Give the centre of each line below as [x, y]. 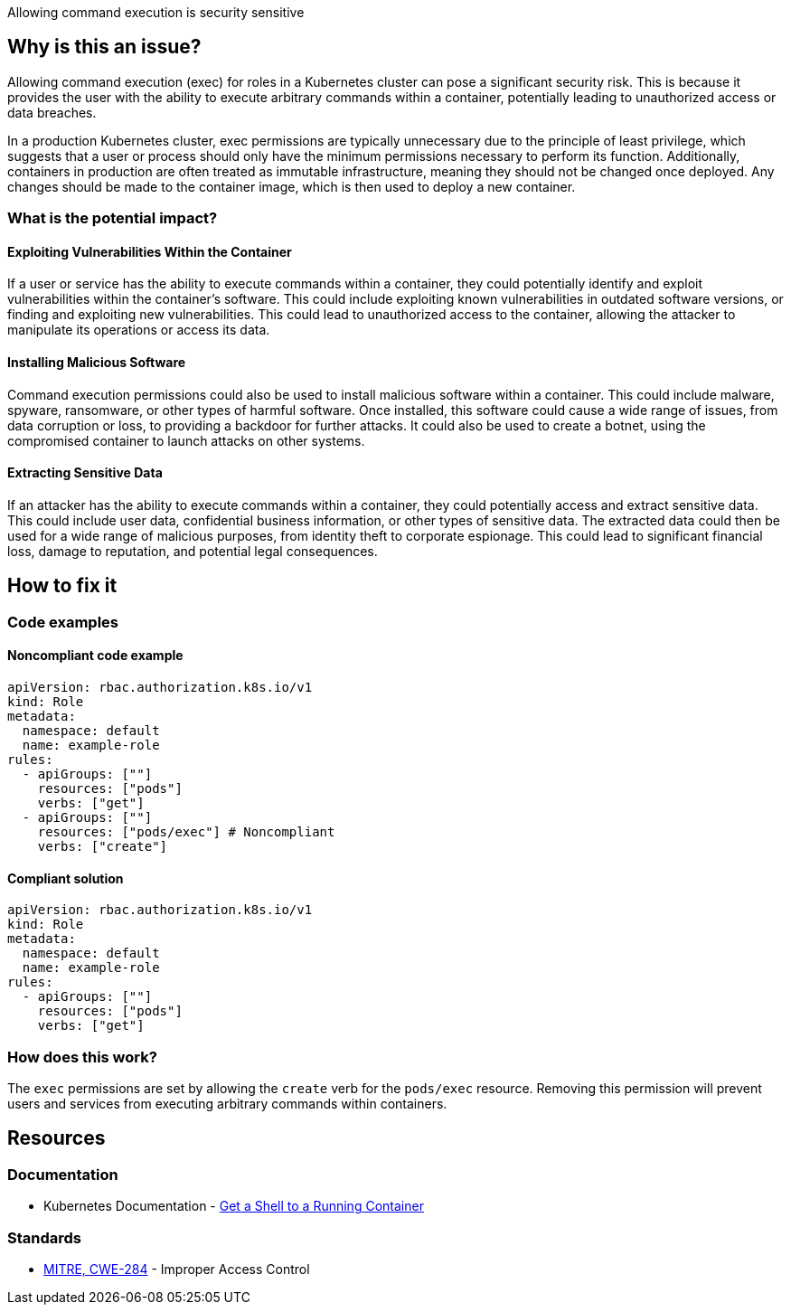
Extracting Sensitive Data [85, 473]
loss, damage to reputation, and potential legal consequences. [193, 551]
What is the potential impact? [113, 218]
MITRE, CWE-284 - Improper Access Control [177, 1269]
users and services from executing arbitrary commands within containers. [227, 1103]
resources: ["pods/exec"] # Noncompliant [186, 831]
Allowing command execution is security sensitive [156, 12]
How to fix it [62, 586]
